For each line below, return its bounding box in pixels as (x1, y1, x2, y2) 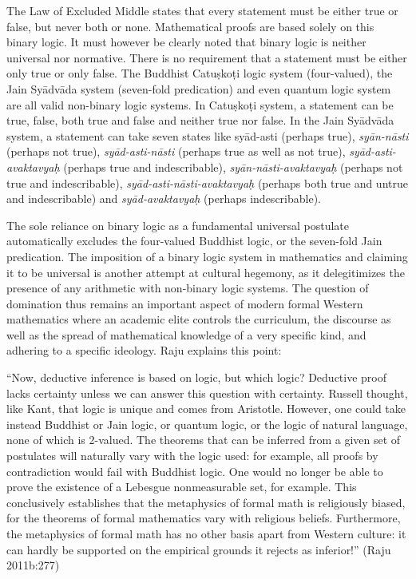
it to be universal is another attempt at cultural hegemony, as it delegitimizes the (6, 264, 405, 280)
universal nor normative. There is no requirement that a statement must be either (6, 49, 407, 65)
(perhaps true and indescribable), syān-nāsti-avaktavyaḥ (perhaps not (63, 158, 403, 175)
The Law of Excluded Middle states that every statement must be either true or (6, 2, 398, 18)
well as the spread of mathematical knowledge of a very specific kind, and (6, 326, 366, 343)
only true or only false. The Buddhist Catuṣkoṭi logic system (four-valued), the (6, 65, 393, 81)
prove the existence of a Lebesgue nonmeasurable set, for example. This (6, 478, 357, 495)
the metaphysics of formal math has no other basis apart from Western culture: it (6, 525, 406, 541)
